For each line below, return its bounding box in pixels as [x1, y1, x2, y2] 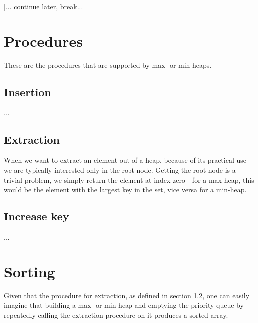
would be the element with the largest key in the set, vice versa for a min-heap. [4, 184, 247, 195]
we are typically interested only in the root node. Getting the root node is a [4, 164, 236, 175]
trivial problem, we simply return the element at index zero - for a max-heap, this [4, 174, 254, 185]
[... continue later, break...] [4, 1, 85, 11]
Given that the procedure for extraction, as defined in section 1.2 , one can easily [4, 290, 250, 300]
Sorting [4, 261, 55, 281]
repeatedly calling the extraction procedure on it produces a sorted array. [4, 309, 228, 320]
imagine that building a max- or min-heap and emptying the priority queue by [4, 300, 244, 310]
